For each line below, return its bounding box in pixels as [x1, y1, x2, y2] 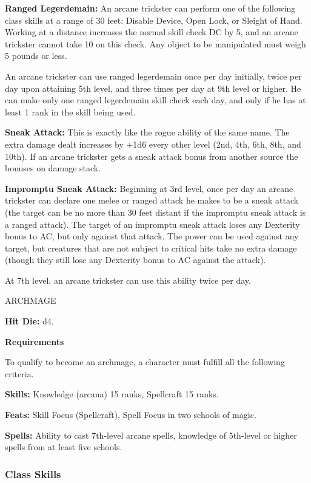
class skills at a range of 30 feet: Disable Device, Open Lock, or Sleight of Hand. [5, 13, 303, 26]
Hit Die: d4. [5, 315, 54, 327]
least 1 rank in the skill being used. [5, 105, 136, 118]
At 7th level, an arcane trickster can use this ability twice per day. [5, 273, 251, 286]
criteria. [5, 367, 34, 380]
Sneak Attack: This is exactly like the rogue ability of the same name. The [5, 126, 290, 139]
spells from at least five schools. [5, 440, 122, 453]
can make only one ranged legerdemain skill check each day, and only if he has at [5, 94, 306, 106]
